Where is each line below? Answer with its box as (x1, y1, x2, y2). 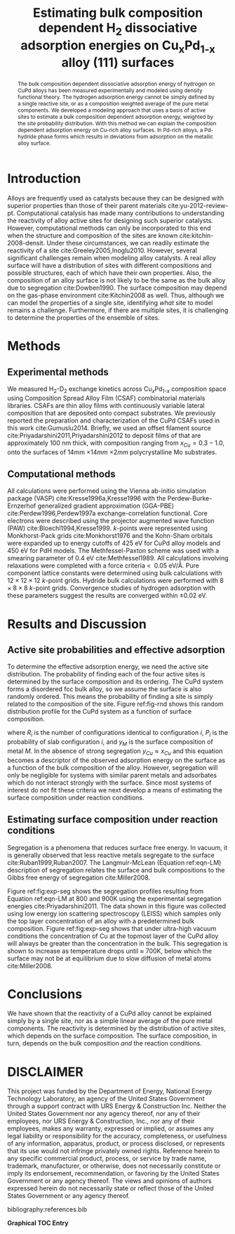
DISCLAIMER (7, 1064, 84, 1080)
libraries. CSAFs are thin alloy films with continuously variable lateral (7, 401, 205, 409)
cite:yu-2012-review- (167, 201, 229, 210)
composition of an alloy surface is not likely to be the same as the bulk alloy (7, 276, 226, 284)
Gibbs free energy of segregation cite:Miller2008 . (7, 873, 151, 882)
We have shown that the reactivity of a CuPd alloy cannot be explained (7, 1009, 212, 1017)
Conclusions (7, 986, 83, 1002)
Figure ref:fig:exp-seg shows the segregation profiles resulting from (7, 887, 204, 895)
